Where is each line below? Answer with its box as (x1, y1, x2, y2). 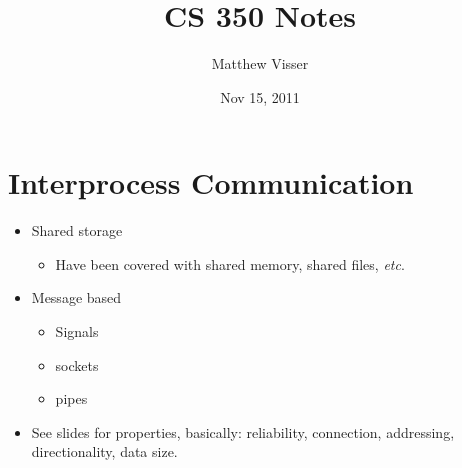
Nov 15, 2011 (220, 86, 300, 107)
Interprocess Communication (8, 162, 414, 203)
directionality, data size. (31, 441, 178, 462)
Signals (55, 321, 99, 342)
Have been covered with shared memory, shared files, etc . (55, 253, 405, 274)
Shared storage (31, 220, 123, 241)
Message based (31, 287, 122, 308)
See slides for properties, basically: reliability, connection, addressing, (31, 421, 455, 442)
